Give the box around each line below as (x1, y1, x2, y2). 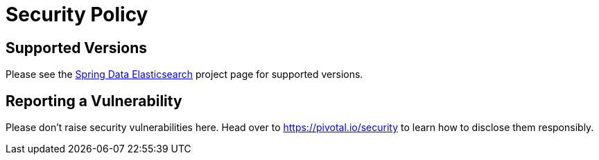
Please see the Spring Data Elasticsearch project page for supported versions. (6, 68, 363, 81)
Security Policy (6, 3, 148, 26)
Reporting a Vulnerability (6, 92, 182, 110)
